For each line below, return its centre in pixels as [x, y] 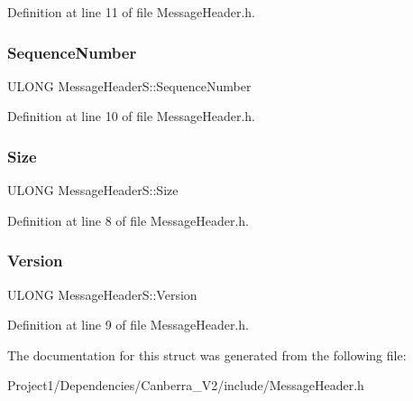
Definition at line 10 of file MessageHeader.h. [131, 116]
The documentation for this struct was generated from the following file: [207, 354]
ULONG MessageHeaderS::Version [102, 294]
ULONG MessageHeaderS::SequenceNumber [129, 85]
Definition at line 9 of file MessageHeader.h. [128, 325]
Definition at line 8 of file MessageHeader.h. [128, 220]
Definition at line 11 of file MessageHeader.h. [131, 12]
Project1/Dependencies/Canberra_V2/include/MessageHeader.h [186, 385]
